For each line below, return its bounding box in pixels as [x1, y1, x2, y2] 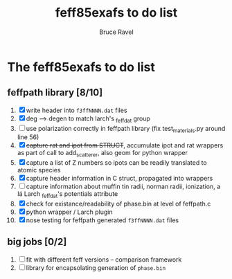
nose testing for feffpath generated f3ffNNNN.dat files [26, 216, 179, 224]
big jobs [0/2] [7, 236, 67, 248]
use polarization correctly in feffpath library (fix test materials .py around [26, 124, 226, 134]
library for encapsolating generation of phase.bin [26, 263, 166, 271]
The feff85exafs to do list [7, 59, 156, 75]
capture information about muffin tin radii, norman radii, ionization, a [26, 182, 221, 191]
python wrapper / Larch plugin [26, 208, 113, 216]
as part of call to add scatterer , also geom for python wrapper [17, 149, 188, 159]
